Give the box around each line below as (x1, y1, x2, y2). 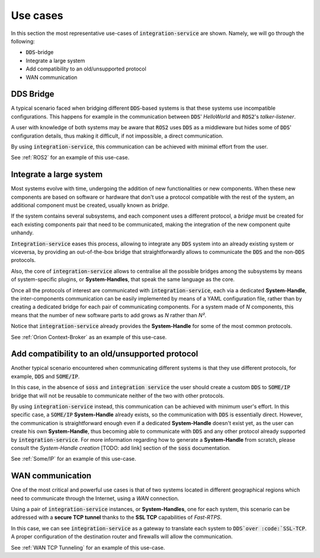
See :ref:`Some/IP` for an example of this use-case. (11, 455, 136, 463)
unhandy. (11, 229, 34, 237)
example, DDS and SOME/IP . (11, 372, 80, 380)
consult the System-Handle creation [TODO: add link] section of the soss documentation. (11, 444, 231, 451)
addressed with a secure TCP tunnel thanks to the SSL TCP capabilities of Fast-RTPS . (11, 514, 222, 521)
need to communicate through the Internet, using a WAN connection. (11, 495, 180, 502)
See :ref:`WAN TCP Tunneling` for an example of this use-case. (11, 544, 165, 551)
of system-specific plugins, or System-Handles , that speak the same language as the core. (11, 276, 235, 283)
